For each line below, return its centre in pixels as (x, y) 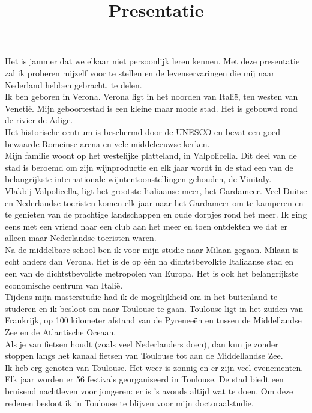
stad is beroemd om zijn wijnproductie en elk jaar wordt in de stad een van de (149, 167)
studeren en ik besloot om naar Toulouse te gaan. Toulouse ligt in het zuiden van (154, 308)
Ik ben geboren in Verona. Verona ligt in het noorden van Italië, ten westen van (151, 96)
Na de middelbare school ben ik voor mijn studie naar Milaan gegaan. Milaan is (152, 249)
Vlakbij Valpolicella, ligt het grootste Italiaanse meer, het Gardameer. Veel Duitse (156, 190)
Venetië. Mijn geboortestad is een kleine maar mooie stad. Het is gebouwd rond (151, 108)
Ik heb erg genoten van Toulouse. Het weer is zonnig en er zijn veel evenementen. (154, 367)
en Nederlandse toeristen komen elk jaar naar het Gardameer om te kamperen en (154, 202)
